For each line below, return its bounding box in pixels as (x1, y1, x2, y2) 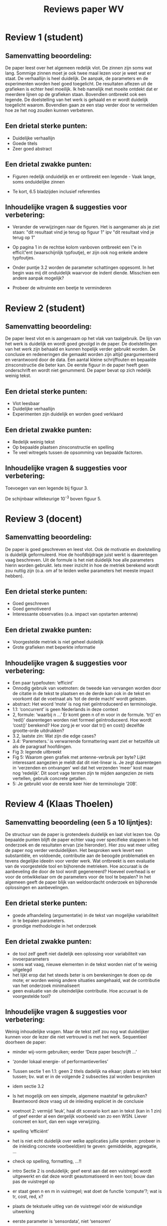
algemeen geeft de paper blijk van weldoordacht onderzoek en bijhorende (5, 879, 158, 885)
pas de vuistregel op (12, 1178, 55, 1184)
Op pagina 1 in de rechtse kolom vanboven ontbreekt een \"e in (12, 244, 142, 250)
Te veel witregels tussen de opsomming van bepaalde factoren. (12, 449, 143, 455)
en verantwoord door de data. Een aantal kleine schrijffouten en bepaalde (5, 356, 157, 363)
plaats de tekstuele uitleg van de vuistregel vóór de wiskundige (12, 1203, 143, 1209)
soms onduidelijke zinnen (12, 178, 65, 184)
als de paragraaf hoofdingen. (12, 743, 72, 749)
